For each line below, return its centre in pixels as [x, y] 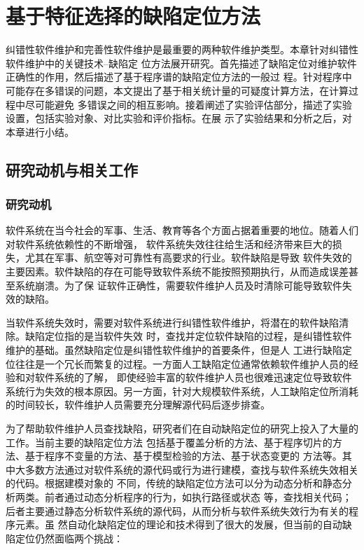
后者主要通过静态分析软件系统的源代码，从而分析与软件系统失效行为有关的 [177, 510]
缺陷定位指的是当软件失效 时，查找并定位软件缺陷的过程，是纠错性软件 [188, 336]
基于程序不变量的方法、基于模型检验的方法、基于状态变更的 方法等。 [183, 456]
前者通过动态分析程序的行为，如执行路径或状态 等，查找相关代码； [198, 496]
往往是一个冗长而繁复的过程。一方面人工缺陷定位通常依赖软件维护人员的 [182, 363]
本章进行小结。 [40, 131]
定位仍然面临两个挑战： [69, 538]
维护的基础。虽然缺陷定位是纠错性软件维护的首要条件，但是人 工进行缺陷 [174, 350]
